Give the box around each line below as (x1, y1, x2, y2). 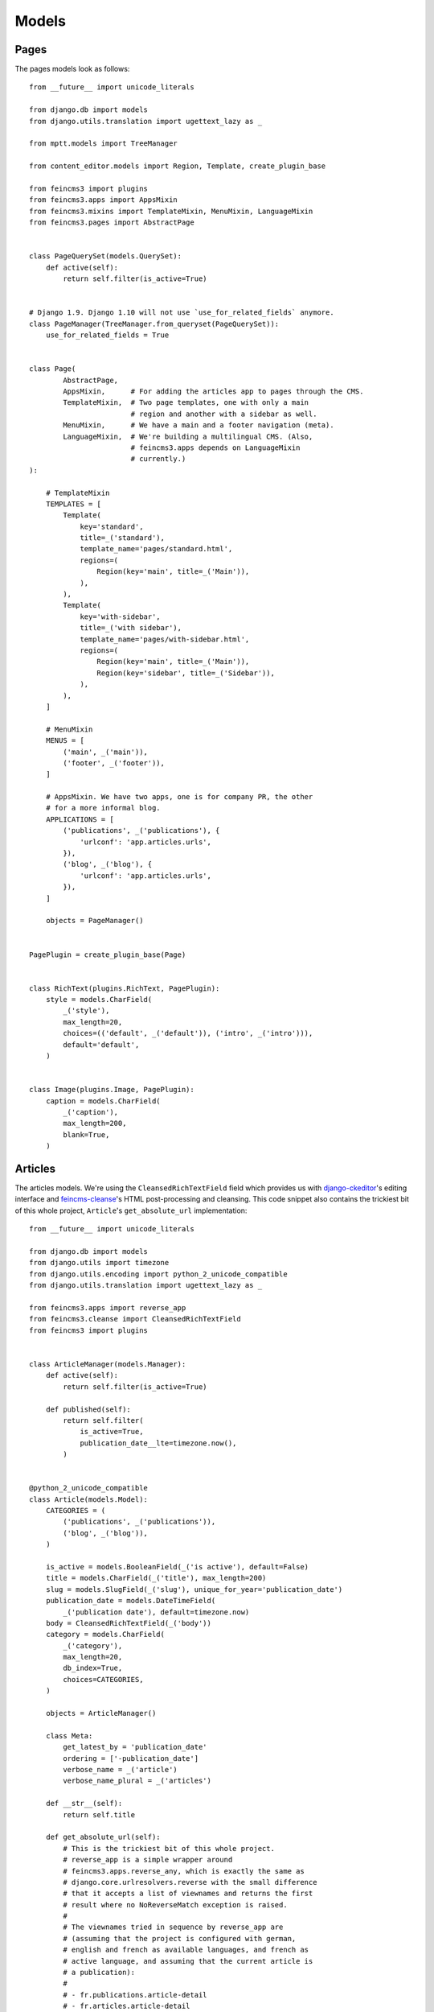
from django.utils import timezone (29, 1258, 170, 1268)
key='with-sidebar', (80, 612, 161, 621)
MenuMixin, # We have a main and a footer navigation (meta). (63, 421, 334, 430)
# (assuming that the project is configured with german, (63, 1934, 297, 1943)
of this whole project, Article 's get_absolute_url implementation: (14, 1206, 248, 1215)
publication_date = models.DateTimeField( (45, 1596, 216, 1606)
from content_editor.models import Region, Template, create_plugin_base (29, 162, 326, 171)
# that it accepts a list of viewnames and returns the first (63, 1889, 313, 1899)
